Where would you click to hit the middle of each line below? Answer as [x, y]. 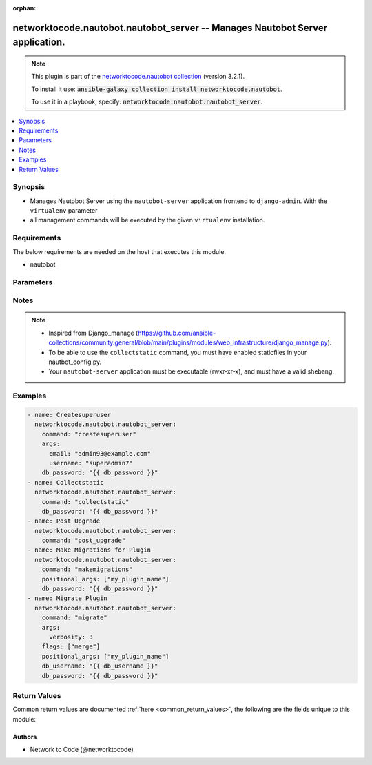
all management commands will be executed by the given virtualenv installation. [147, 220]
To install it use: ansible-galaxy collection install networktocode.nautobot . [157, 89]
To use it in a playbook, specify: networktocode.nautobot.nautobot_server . [147, 102]
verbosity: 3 [71, 637]
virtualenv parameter [64, 211]
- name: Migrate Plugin [68, 598]
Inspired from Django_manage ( [93, 333]
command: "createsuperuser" [89, 434]
